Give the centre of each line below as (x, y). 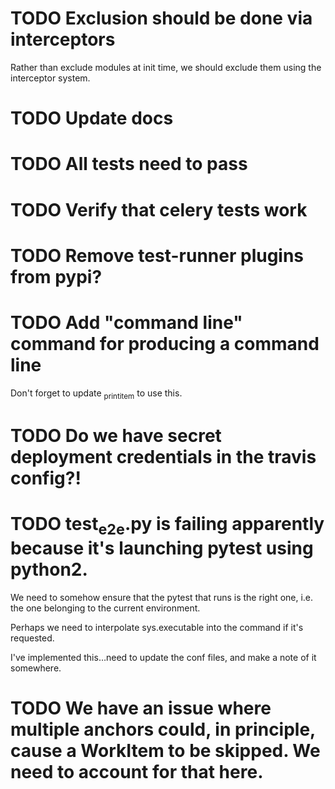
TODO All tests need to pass (129, 164)
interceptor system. (50, 78)
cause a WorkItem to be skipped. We (165, 751)
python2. (49, 569)
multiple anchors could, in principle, (163, 729)
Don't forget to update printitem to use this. (96, 394)
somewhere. (36, 668)
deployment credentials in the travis (163, 456)
